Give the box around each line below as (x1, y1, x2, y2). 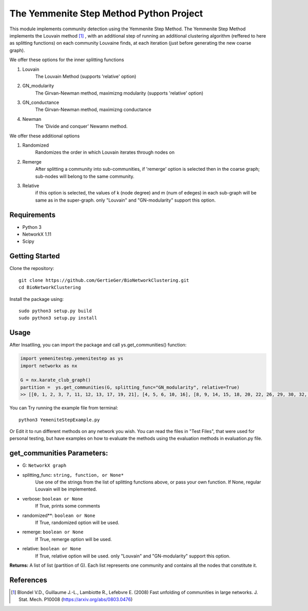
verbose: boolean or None (22, 495, 83, 501)
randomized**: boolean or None (22, 512, 95, 518)
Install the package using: (9, 296, 64, 302)
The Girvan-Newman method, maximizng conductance (35, 106, 151, 113)
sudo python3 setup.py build (18, 308, 92, 314)
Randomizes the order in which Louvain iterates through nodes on (35, 149, 175, 155)
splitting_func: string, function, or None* (22, 472, 124, 478)
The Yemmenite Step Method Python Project (9, 8, 203, 19)
